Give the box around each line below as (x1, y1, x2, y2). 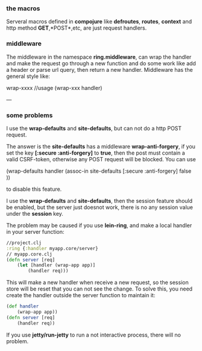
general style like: (6, 72, 50, 80)
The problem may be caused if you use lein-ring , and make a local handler (6, 222, 192, 229)
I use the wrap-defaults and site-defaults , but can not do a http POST (6, 124, 182, 132)
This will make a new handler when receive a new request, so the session (6, 279, 189, 286)
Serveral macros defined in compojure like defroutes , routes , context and (6, 18, 192, 25)
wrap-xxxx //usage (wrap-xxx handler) (6, 84, 103, 91)
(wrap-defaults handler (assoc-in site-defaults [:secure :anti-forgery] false (6, 167, 192, 175)
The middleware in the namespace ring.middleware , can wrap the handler (6, 53, 192, 60)
